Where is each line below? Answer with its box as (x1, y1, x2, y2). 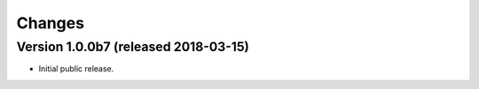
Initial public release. (38, 63, 114, 74)
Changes (16, 13, 84, 33)
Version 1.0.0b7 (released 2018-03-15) (16, 39, 250, 55)
